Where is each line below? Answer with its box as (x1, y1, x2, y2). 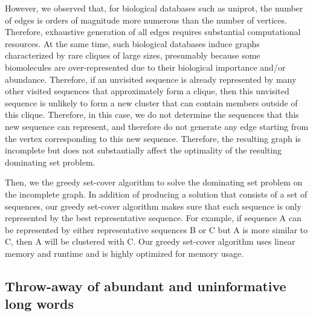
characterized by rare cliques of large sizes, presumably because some (5, 49, 260, 62)
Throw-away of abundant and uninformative (5, 276, 286, 295)
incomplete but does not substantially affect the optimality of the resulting (5, 144, 282, 156)
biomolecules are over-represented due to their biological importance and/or (5, 60, 286, 73)
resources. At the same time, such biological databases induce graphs (5, 37, 260, 50)
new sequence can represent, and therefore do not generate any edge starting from (5, 120, 309, 132)
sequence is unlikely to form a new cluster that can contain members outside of (5, 96, 298, 109)
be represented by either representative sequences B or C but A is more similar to (5, 223, 308, 236)
